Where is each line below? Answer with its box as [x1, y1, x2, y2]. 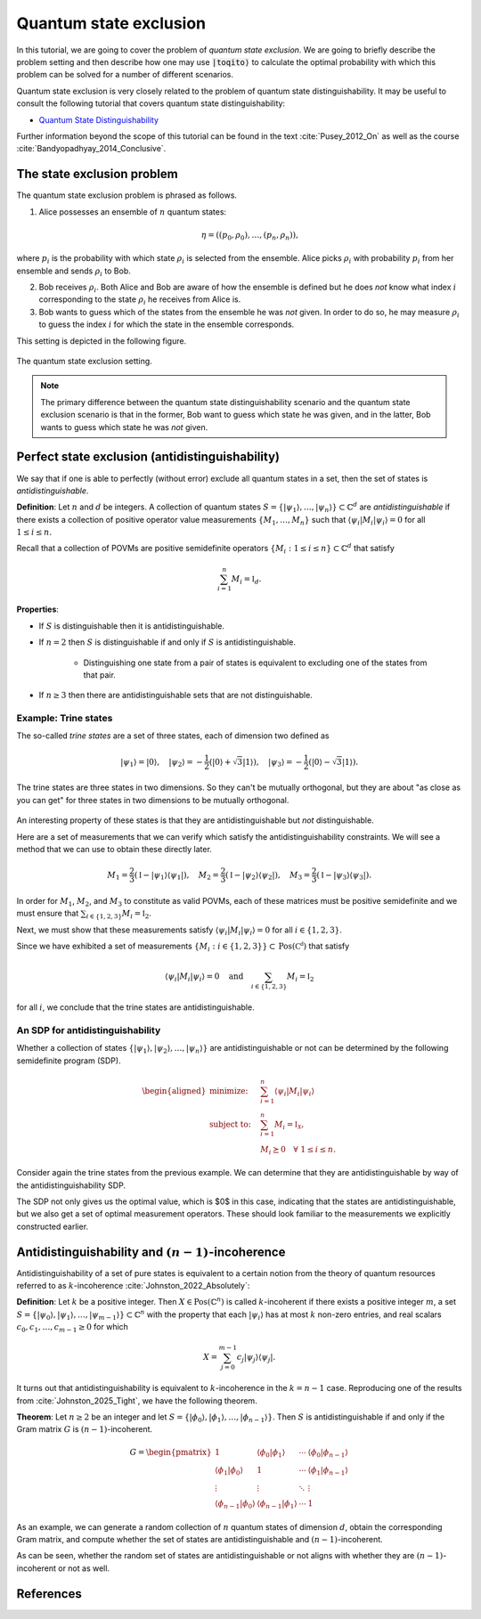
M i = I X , [273, 1119, 305, 1131]
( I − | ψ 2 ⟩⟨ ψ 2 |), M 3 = [225, 869, 311, 882]
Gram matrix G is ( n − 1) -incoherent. [16, 1424, 153, 1435]
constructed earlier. [16, 1221, 89, 1232]
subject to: [209, 1119, 251, 1129]
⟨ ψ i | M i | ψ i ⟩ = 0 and [165, 972, 244, 984]
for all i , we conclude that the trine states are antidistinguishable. [16, 1002, 255, 1013]
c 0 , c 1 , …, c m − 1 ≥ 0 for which [16, 1322, 129, 1335]
